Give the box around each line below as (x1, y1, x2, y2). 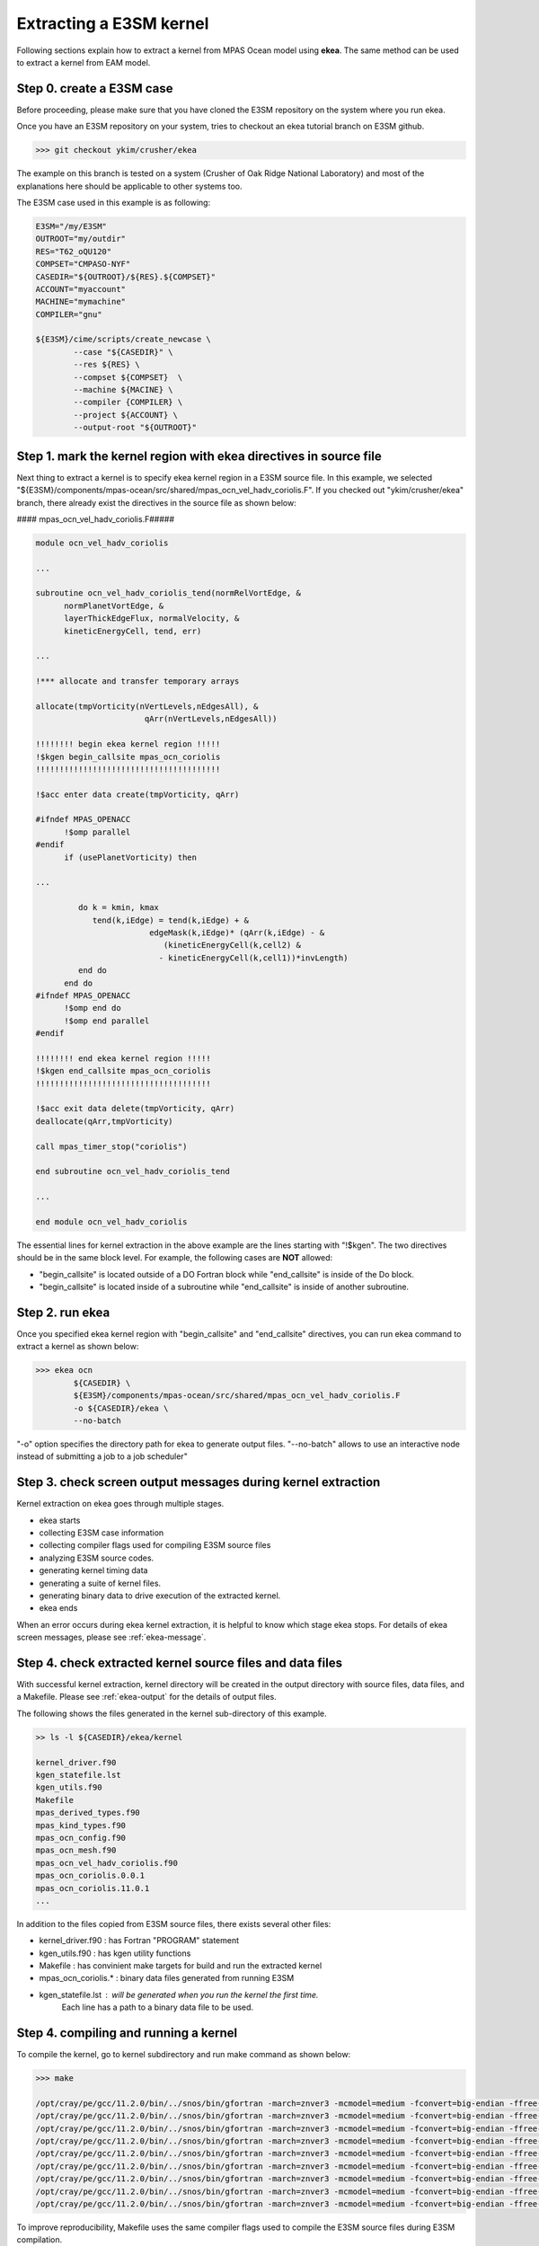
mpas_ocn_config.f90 (35, 1833, 126, 1843)
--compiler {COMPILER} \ (73, 397, 183, 408)
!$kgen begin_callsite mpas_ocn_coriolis (35, 751, 221, 762)
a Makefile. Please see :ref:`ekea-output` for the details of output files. (16, 1692, 278, 1702)
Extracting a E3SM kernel (16, 13, 209, 33)
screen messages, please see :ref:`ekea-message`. (16, 1631, 207, 1643)
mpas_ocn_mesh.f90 (35, 1845, 117, 1855)
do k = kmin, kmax (77, 903, 159, 913)
